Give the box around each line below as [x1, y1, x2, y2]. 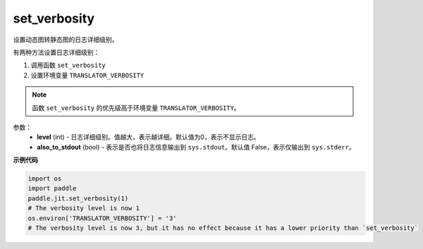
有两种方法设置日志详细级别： [13, 48, 100, 56]
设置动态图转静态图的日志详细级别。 [13, 35, 118, 44]
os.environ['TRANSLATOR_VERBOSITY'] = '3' [27, 214, 177, 222]
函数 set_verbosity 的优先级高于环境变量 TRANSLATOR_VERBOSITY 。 [32, 103, 240, 112]
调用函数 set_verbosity [30, 61, 106, 70]
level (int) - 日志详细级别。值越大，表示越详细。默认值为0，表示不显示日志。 [37, 133, 260, 141]
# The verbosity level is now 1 [27, 205, 140, 212]
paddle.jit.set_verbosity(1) [27, 194, 129, 202]
